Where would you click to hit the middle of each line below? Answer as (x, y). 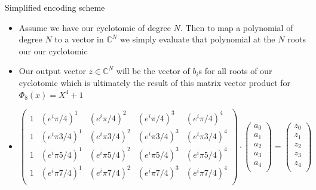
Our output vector (52, 71)
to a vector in (79, 39)
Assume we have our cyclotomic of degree (95, 27)
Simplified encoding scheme (55, 7)
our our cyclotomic (53, 50)
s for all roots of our (235, 71)
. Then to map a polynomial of (237, 27)
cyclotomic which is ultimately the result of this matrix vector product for (155, 82)
